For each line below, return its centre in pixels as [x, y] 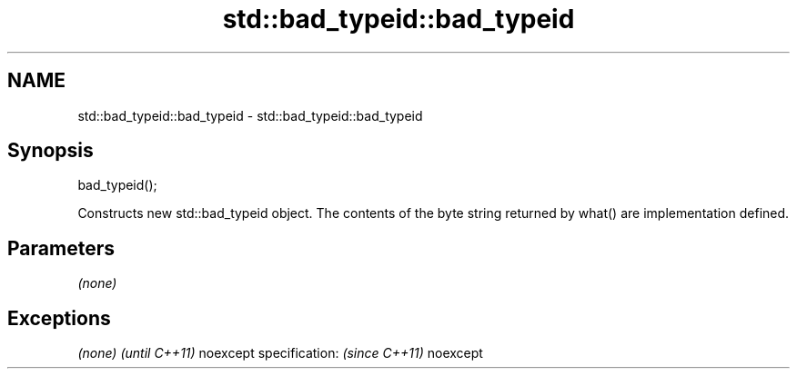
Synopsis [50, 151]
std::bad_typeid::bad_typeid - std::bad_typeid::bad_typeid [250, 115]
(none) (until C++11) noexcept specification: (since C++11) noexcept [280, 353]
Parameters [61, 248]
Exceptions [59, 318]
